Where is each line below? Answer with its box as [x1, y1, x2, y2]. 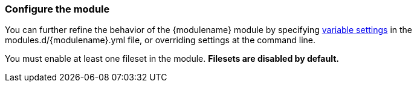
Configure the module [5, 3, 110, 15]
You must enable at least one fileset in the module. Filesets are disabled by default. [5, 53, 339, 64]
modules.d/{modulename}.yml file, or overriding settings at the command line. [5, 35, 316, 46]
